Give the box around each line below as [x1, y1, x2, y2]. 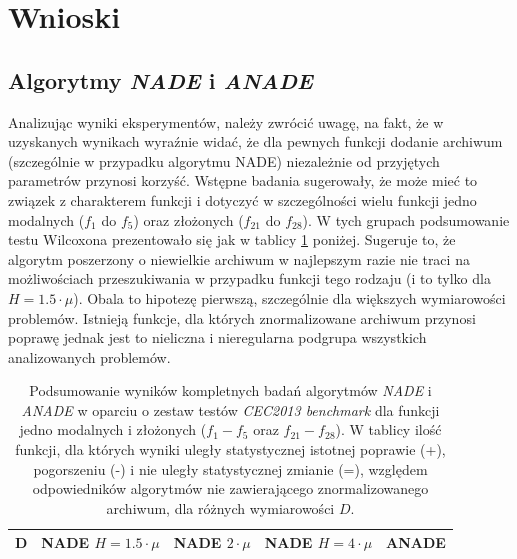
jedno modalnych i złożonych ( [19, 419, 207, 440]
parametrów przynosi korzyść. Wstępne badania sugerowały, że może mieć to [8, 170, 478, 191]
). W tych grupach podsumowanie [302, 209, 510, 230]
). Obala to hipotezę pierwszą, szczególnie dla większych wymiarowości [73, 287, 506, 308]
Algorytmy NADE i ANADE [8, 64, 313, 95]
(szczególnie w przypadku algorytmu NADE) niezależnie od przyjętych [8, 150, 440, 171]
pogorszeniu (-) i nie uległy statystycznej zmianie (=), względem [33, 458, 428, 479]
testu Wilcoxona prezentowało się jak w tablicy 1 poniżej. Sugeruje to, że [8, 229, 456, 250]
